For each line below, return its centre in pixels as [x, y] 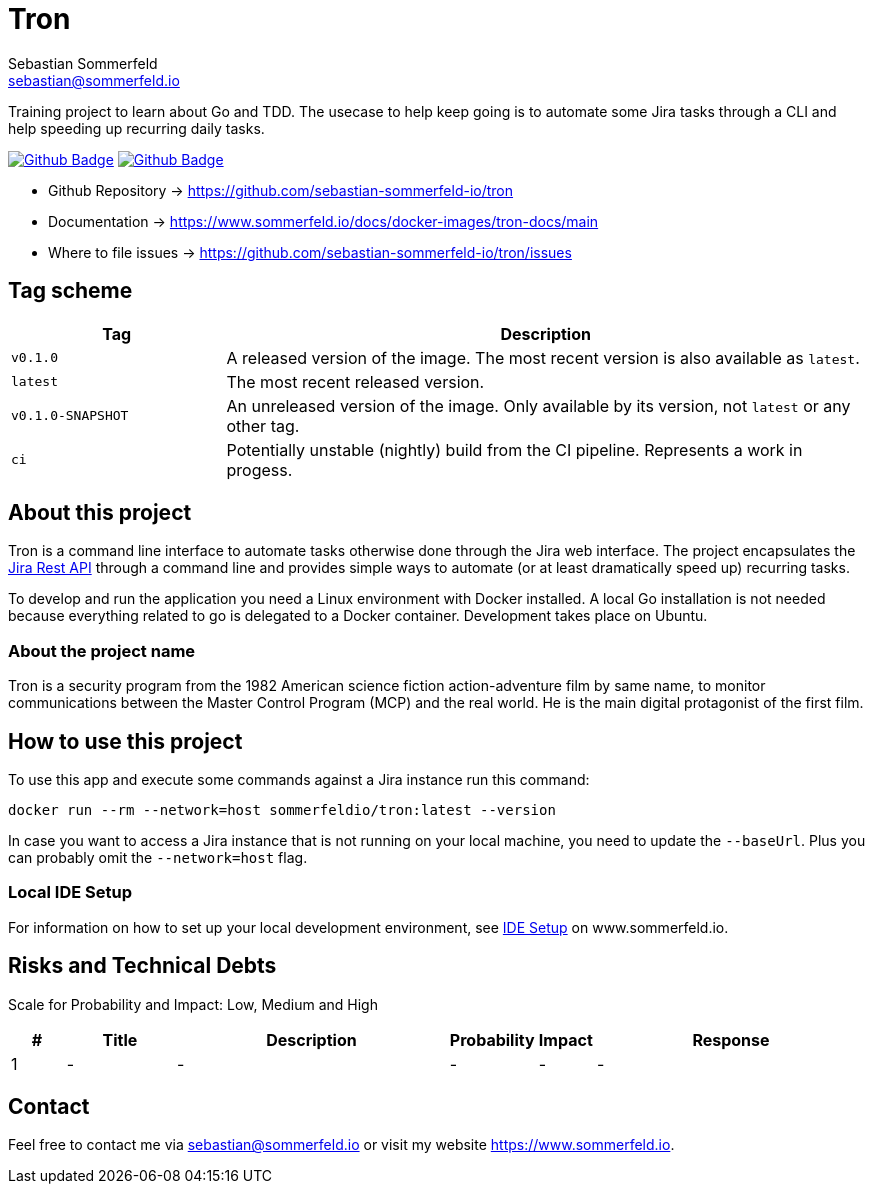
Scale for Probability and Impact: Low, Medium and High [193, 1004]
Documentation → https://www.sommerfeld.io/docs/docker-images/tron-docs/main [323, 221]
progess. [259, 469]
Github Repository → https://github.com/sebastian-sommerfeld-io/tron [281, 190]
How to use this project [125, 741]
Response [731, 1039]
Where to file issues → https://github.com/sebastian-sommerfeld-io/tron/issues [310, 252]
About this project [100, 513]
